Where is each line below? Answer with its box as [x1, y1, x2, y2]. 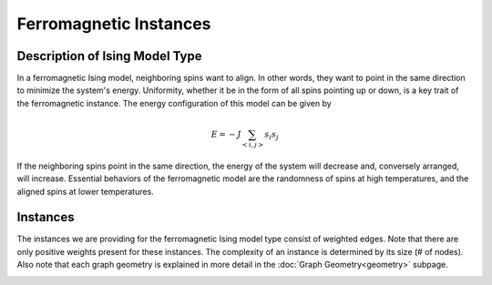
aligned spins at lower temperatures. [16, 186, 154, 197]
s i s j [264, 128, 280, 141]
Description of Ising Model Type [16, 48, 202, 64]
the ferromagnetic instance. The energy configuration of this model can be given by [16, 97, 332, 108]
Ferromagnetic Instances [16, 14, 211, 34]
